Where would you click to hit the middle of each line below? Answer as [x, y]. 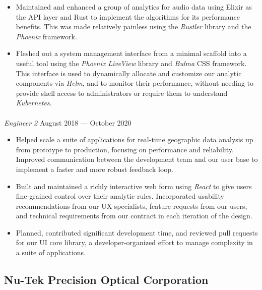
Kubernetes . [34, 103]
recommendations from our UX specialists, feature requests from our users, [132, 206]
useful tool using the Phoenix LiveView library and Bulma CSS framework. [131, 63]
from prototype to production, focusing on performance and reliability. [125, 149]
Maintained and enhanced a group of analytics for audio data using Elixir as [134, 7]
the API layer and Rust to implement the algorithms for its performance [128, 16]
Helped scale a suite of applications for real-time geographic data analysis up [135, 139]
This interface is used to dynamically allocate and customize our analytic [129, 73]
